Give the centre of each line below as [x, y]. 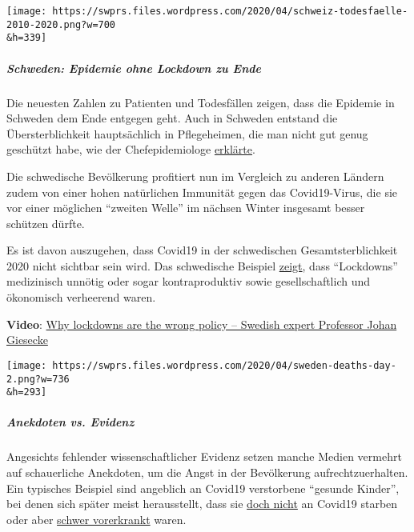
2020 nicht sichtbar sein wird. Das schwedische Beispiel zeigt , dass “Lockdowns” [202, 265]
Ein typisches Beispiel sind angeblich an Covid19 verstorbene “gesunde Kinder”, [203, 488]
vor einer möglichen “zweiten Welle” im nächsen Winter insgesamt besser [186, 208]
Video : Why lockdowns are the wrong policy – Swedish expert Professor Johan [202, 324]
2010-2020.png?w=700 [61, 24]
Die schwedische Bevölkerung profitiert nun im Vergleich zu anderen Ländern [195, 176]
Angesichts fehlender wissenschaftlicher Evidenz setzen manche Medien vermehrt [204, 456]
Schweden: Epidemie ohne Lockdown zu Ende [134, 68]
